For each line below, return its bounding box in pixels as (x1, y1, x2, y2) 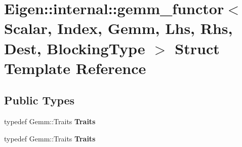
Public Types (4, 92, 75, 108)
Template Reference (4, 57, 146, 78)
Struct (175, 38, 220, 58)
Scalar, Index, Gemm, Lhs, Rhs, (4, 18, 233, 39)
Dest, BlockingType (4, 38, 145, 58)
